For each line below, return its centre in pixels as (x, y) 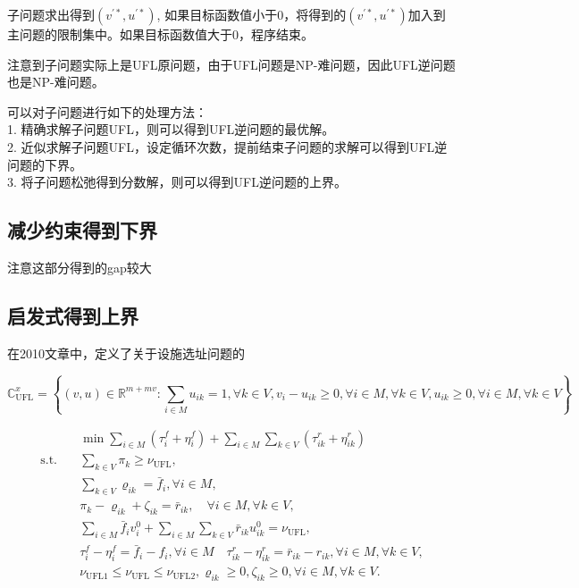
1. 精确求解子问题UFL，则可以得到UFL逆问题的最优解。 (171, 129)
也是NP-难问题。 (56, 82)
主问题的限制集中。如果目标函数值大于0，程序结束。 (160, 34)
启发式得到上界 (73, 315)
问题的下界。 (45, 164)
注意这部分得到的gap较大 (80, 267)
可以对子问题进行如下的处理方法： (107, 111)
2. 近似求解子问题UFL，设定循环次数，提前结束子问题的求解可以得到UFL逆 (227, 146)
